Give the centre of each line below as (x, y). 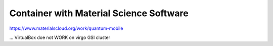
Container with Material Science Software (99, 13)
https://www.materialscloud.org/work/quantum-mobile (66, 28)
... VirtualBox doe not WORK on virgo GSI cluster (60, 37)
